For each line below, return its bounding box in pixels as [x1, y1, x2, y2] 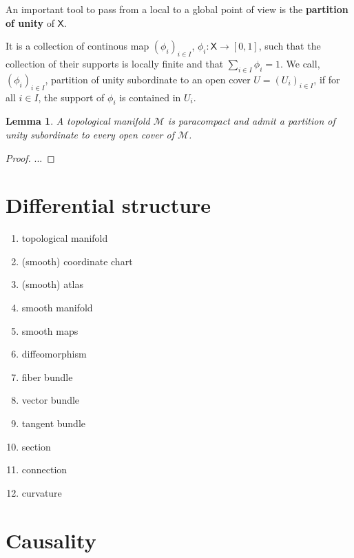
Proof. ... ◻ [6, 150, 55, 165]
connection [21, 462, 67, 477]
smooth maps [21, 323, 79, 338]
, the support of [38, 90, 105, 104]
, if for [313, 72, 340, 86]
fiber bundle [21, 369, 73, 384]
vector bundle [21, 393, 80, 407]
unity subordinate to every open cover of [6, 127, 174, 141]
